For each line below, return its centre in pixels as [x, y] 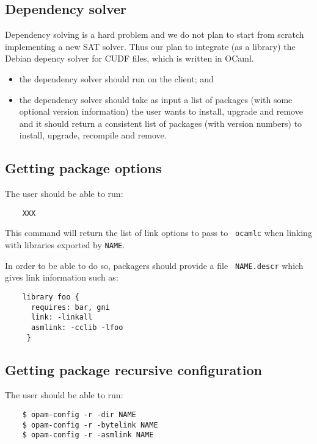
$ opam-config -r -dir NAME [79, 415]
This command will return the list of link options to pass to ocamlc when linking [158, 233]
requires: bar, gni [70, 307]
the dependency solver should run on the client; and [116, 78]
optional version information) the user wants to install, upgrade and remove [161, 111]
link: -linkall [62, 317]
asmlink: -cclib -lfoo [77, 327]
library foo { [51, 297]
